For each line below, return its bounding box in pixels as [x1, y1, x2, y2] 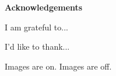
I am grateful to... [5, 20, 68, 33]
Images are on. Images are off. [5, 60, 112, 72]
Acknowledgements [5, 1, 83, 13]
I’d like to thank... [5, 40, 70, 53]
